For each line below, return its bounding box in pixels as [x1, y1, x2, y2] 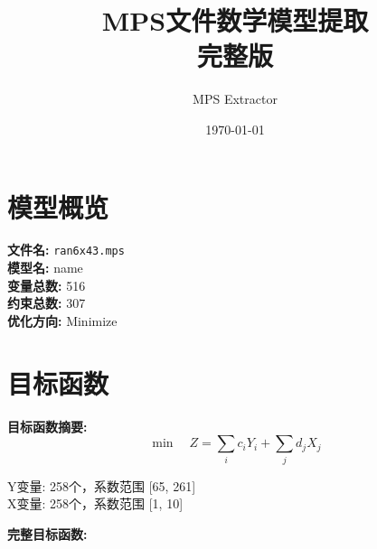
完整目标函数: [7, 524, 88, 543]
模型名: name [7, 258, 83, 277]
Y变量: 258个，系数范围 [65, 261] [7, 476, 196, 495]
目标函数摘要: [7, 416, 88, 435]
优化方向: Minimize [7, 311, 118, 330]
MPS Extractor [193, 89, 278, 108]
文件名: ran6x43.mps [7, 240, 125, 259]
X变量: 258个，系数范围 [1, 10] [7, 494, 184, 513]
